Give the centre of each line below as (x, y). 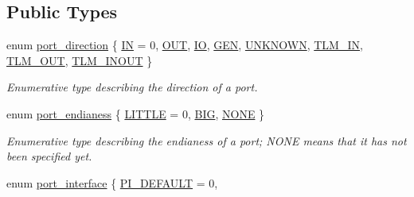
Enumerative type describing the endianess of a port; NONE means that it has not (207, 140)
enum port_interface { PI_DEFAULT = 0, (112, 182)
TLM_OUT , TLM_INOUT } (80, 60)
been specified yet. (49, 156)
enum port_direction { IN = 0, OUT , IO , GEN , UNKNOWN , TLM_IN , (185, 45)
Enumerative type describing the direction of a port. (132, 87)
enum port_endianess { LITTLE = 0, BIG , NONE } (136, 113)
